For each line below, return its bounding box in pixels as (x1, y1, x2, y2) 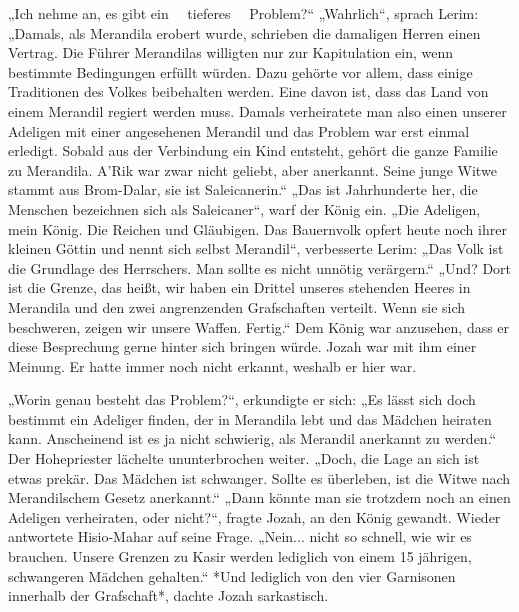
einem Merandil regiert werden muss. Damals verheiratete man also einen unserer (8, 100, 507, 121)
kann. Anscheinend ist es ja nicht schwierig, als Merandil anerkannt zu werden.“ (8, 428, 497, 449)
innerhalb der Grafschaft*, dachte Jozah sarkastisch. (8, 585, 329, 606)
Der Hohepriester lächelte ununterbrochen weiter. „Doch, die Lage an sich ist (8, 448, 480, 469)
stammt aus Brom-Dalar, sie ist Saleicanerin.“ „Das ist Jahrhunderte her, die (8, 179, 478, 200)
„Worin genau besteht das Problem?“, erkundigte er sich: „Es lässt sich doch (8, 389, 476, 410)
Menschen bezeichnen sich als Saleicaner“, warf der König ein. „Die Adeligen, (8, 198, 481, 219)
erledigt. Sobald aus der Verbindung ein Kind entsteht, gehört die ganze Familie (8, 140, 498, 161)
